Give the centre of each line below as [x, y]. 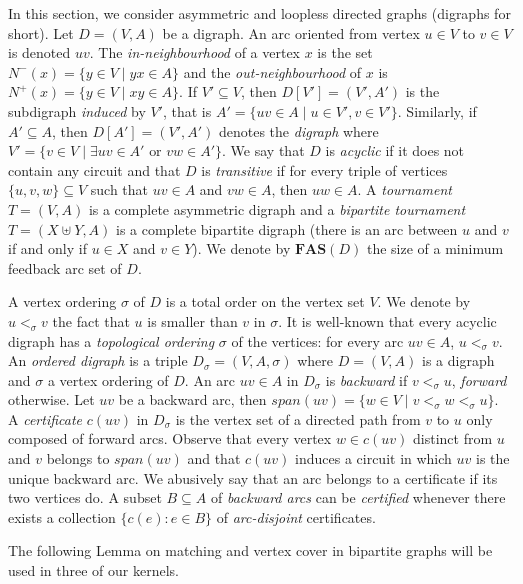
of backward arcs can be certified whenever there [358, 497]
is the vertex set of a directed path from [298, 418]
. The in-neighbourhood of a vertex [195, 52]
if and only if [47, 248]
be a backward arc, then [192, 399]
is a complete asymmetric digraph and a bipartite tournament [277, 208]
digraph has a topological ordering [111, 340]
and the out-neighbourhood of [272, 71]
